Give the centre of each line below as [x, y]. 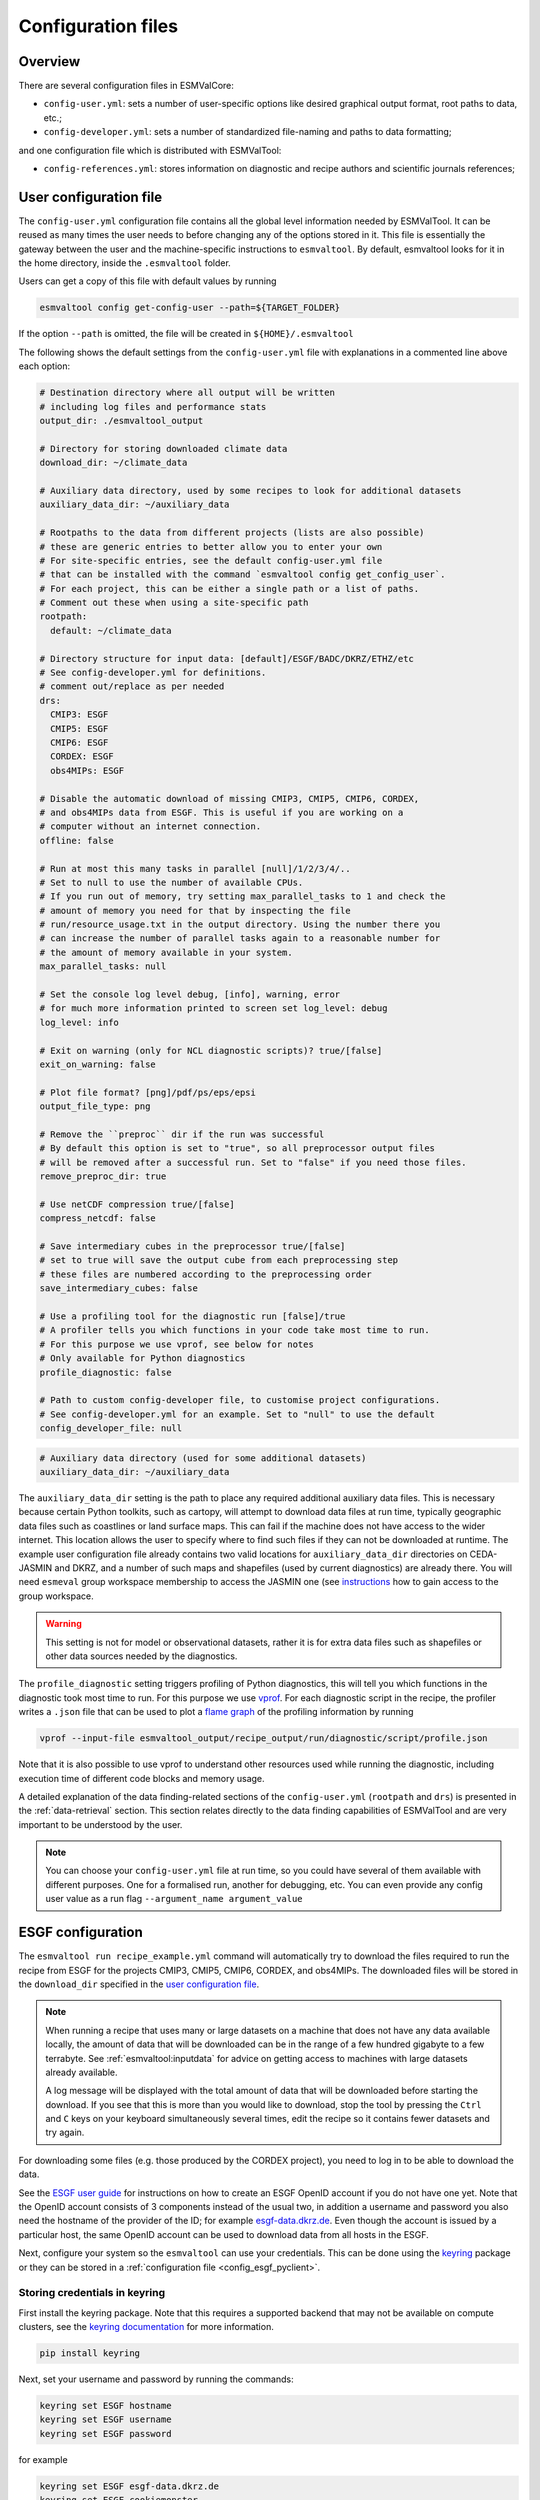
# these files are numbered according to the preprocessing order [205, 1274]
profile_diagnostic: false [105, 1372]
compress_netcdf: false [98, 1218]
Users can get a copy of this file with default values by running [147, 281]
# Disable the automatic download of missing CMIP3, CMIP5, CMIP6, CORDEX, [229, 798]
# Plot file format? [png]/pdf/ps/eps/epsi [148, 1092]
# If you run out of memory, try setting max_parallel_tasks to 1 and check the [242, 896]
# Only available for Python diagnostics [142, 1358]
